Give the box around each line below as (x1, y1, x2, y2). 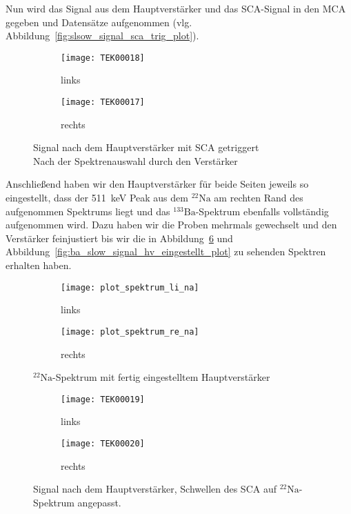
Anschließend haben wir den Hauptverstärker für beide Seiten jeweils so (6, 177, 309, 191)
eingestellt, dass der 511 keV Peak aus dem (6, 190, 188, 205)
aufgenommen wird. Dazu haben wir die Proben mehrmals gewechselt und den (6, 217, 337, 232)
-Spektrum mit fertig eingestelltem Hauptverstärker (52, 370, 270, 384)
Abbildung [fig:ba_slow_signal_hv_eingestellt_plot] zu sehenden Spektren (6, 244, 326, 259)
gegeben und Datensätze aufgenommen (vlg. (6, 14, 192, 29)
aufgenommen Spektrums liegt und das (6, 204, 170, 218)
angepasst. (77, 495, 121, 509)
